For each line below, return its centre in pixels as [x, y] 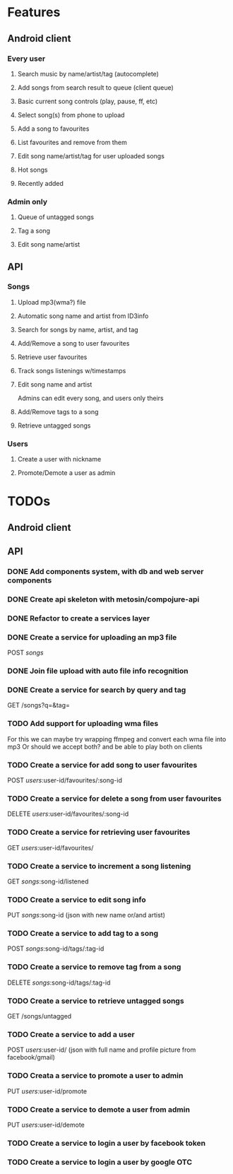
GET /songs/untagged [40, 1016]
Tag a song [34, 231]
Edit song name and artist [55, 384]
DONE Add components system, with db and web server [106, 572]
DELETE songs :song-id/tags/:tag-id [59, 982]
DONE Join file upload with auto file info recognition [98, 671]
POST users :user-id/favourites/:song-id [65, 780]
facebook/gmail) [31, 1057]
